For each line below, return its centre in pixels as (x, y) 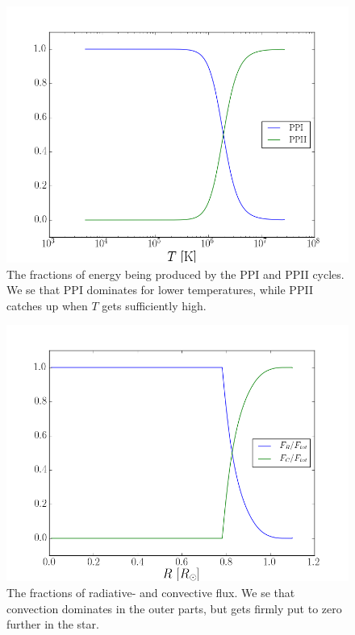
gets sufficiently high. (154, 305)
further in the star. (53, 624)
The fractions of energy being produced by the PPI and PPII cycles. (175, 274)
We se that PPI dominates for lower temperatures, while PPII (160, 290)
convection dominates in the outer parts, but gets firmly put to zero (174, 608)
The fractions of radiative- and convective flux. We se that (151, 592)
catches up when (47, 305)
